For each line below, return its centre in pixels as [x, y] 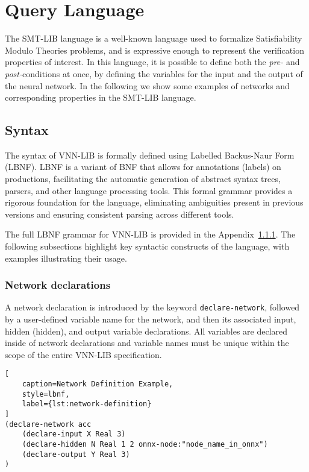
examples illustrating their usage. [66, 258]
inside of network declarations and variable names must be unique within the [147, 343]
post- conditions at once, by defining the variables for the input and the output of [154, 73]
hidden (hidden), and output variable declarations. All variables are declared [146, 331]
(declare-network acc [48, 424]
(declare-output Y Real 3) [76, 454]
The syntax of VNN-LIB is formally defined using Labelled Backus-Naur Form [150, 155]
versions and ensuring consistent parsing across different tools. [120, 214]
